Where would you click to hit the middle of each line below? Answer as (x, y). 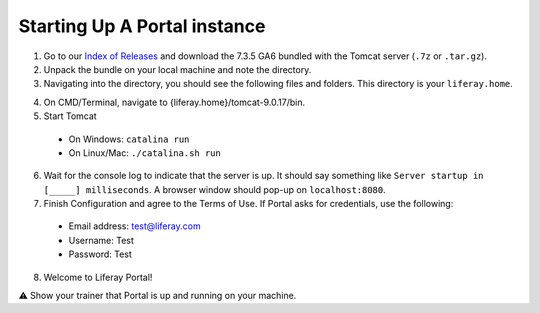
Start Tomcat (70, 116)
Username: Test (101, 240)
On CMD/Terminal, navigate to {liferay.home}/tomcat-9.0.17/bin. (174, 102)
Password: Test (100, 254)
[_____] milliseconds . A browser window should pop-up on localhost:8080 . (215, 189)
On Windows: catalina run (129, 139)
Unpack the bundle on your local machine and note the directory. (177, 69)
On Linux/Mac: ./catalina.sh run (145, 152)
